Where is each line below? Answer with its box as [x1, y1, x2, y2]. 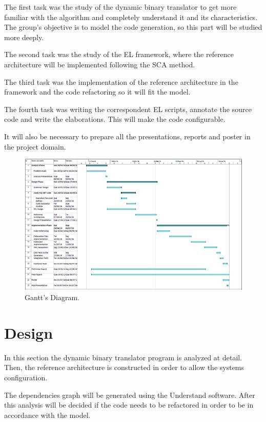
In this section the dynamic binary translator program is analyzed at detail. [4, 352, 242, 362]
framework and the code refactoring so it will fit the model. [4, 86, 191, 97]
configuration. [4, 372, 48, 382]
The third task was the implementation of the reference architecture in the [4, 76, 238, 87]
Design [4, 322, 53, 343]
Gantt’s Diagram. [25, 292, 79, 303]
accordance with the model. [4, 409, 91, 420]
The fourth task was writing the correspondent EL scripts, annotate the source [4, 103, 252, 114]
